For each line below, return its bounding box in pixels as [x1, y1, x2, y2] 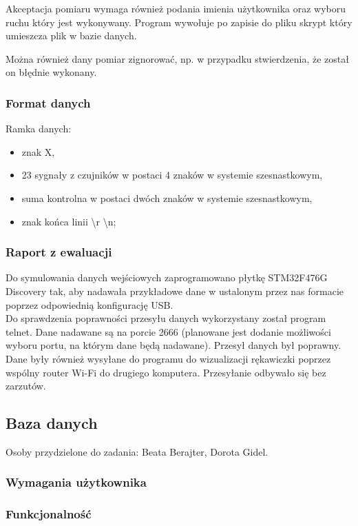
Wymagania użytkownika [6, 474, 147, 491]
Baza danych [6, 412, 98, 434]
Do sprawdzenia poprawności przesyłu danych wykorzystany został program [6, 311, 326, 325]
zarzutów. [6, 378, 46, 393]
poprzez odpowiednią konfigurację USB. [6, 297, 173, 312]
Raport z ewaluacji [6, 243, 112, 261]
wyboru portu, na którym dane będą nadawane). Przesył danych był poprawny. [6, 338, 341, 352]
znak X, [21, 144, 55, 159]
